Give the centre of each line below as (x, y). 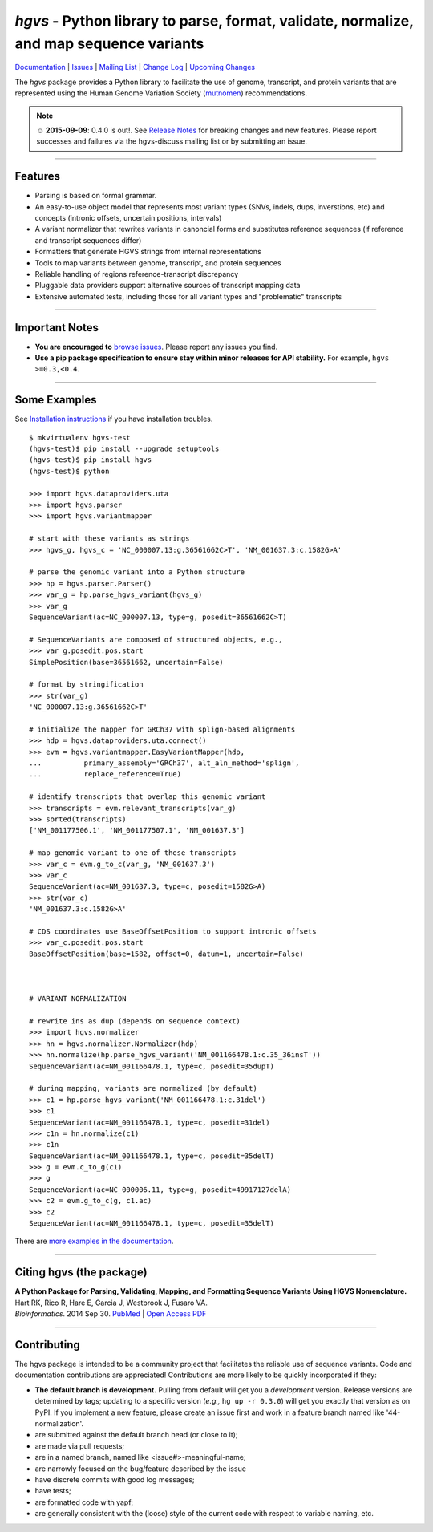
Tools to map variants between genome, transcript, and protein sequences (158, 263)
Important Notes (57, 328)
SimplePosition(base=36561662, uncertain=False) (126, 662)
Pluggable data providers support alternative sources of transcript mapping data (168, 286)
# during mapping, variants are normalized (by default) (144, 1088)
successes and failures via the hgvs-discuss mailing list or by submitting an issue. (172, 141)
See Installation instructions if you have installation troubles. (114, 419)
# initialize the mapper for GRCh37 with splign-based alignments (162, 729)
